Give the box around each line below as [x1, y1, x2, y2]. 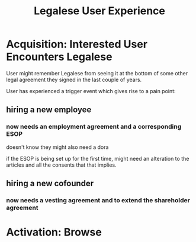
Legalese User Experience [33, 4, 166, 18]
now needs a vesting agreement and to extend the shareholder [6, 196, 191, 204]
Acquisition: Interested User [6, 37, 148, 51]
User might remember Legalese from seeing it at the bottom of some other [6, 69, 188, 77]
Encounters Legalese [6, 50, 113, 63]
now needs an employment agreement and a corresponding [6, 123, 182, 131]
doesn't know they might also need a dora [6, 144, 109, 151]
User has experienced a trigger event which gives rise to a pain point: [6, 87, 176, 94]
